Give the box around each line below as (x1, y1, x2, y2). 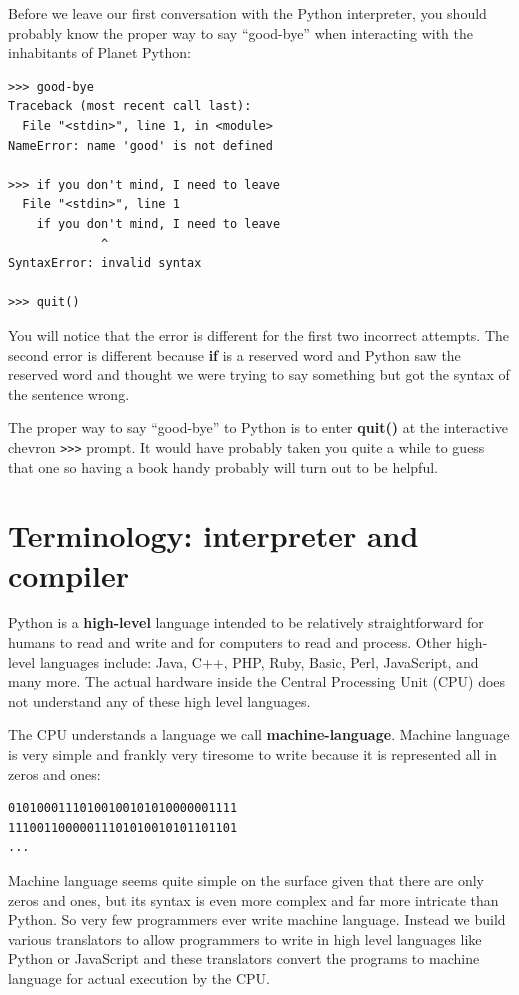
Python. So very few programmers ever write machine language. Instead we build (8, 909, 506, 930)
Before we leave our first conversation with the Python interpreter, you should (8, 3, 487, 23)
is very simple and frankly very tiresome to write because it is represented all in (8, 744, 497, 764)
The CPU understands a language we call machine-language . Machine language (8, 724, 510, 745)
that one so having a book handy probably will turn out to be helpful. (8, 456, 438, 477)
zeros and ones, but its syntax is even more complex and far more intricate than (8, 889, 499, 910)
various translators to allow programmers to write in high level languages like (8, 928, 482, 949)
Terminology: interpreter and (8, 515, 419, 556)
